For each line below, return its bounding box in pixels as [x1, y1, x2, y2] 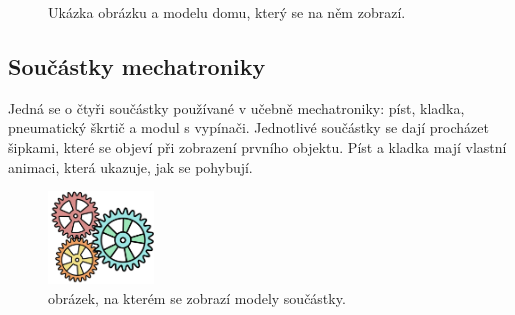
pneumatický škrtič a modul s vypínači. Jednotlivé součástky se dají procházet [8, 117, 489, 138]
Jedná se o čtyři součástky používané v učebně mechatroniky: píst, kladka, [8, 97, 465, 118]
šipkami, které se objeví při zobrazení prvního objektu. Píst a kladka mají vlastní [8, 136, 507, 157]
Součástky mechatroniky [8, 50, 266, 81]
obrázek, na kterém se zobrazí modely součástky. [48, 287, 346, 308]
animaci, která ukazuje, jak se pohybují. [8, 156, 253, 177]
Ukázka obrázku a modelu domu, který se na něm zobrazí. [48, 2, 406, 22]
